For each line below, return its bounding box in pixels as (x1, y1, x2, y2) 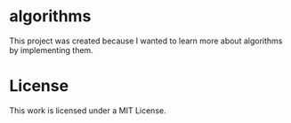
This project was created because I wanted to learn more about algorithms (9, 35, 283, 46)
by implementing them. (9, 44, 93, 55)
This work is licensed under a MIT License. (9, 104, 166, 116)
